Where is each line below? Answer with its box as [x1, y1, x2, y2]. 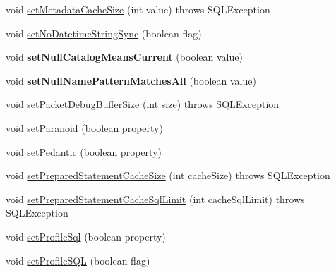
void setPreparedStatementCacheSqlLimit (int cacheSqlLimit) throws [6, 191, 305, 206]
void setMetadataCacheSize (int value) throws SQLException [6, 2, 270, 16]
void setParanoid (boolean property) [6, 120, 163, 135]
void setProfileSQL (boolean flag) [6, 253, 150, 267]
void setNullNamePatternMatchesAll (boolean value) [6, 73, 256, 87]
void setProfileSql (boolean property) [6, 229, 166, 243]
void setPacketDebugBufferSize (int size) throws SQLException [6, 97, 280, 111]
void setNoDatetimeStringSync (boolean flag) [6, 25, 202, 40]
